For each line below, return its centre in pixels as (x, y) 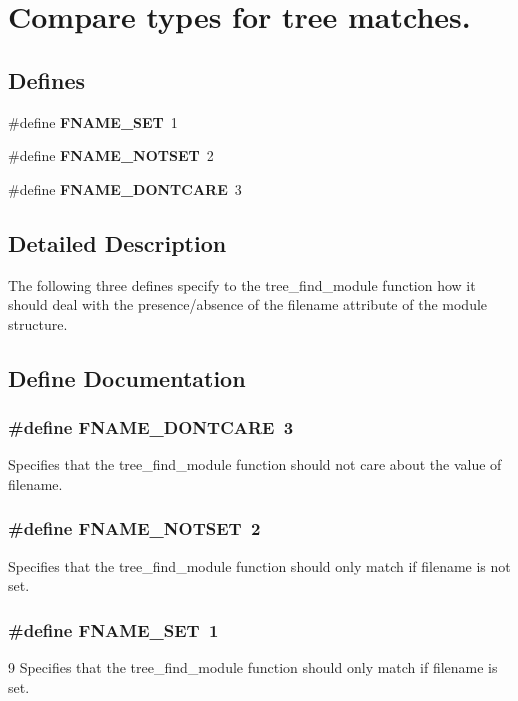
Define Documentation (127, 377)
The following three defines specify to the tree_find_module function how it (242, 284)
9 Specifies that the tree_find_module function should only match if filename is (253, 667)
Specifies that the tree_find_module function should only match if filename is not (259, 565)
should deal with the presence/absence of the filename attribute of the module (248, 304)
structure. (38, 323)
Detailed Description (117, 242)
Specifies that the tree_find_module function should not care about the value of (255, 464)
